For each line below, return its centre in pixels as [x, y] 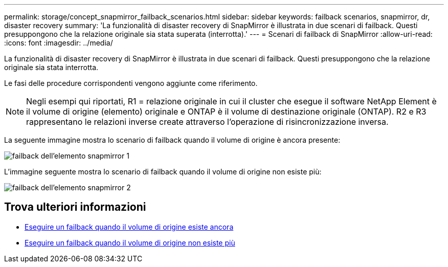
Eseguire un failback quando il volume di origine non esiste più [130, 242]
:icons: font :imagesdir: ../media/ [59, 43]
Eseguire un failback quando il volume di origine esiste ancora [129, 227]
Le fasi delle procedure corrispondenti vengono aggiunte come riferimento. [131, 83]
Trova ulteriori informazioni [75, 207]
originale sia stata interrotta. [51, 67]
